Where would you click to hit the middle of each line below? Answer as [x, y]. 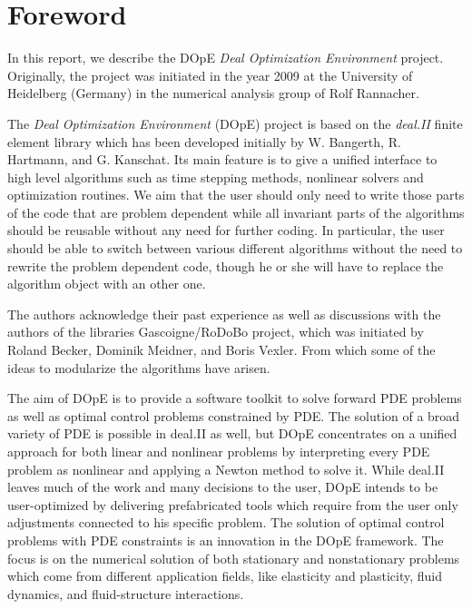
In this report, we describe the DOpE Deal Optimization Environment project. [226, 58]
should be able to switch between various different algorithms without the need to [235, 248]
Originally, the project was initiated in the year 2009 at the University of [210, 75]
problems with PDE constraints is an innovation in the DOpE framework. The [226, 540]
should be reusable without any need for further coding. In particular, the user [226, 230]
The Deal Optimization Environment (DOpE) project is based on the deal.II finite [235, 123]
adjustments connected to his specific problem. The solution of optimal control [226, 522]
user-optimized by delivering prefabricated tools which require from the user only [233, 504]
